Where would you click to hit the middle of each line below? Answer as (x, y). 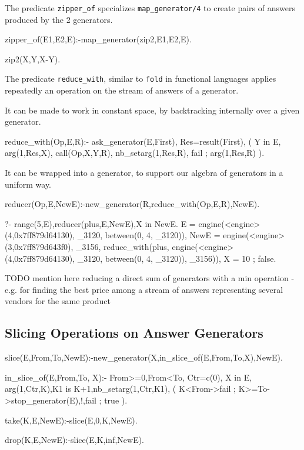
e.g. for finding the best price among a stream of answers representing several (144, 289)
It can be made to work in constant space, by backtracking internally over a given (152, 110)
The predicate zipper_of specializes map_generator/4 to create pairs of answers (150, 8)
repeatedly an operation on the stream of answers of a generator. (122, 90)
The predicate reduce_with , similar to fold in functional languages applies (141, 79)
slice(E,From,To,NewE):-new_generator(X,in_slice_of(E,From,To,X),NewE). (144, 357)
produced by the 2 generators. (59, 19)
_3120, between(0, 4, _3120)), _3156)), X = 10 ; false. (177, 258)
